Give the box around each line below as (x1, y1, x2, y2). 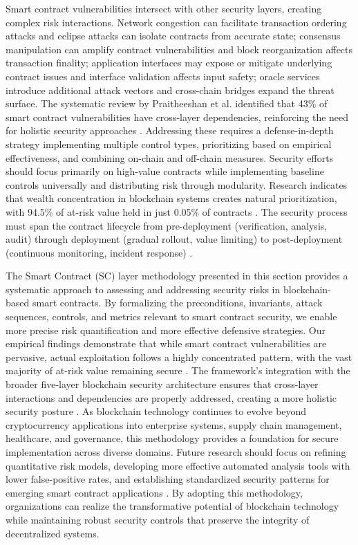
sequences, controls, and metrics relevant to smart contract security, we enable (6, 309, 337, 324)
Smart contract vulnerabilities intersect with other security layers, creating (6, 1, 322, 15)
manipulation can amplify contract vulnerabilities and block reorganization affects (6, 41, 353, 56)
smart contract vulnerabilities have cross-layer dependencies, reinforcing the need (6, 109, 349, 124)
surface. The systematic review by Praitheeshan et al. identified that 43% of (6, 96, 328, 111)
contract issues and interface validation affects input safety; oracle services (6, 68, 320, 83)
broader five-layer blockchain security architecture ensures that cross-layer (6, 377, 319, 391)
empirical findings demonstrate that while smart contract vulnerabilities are (6, 336, 327, 351)
